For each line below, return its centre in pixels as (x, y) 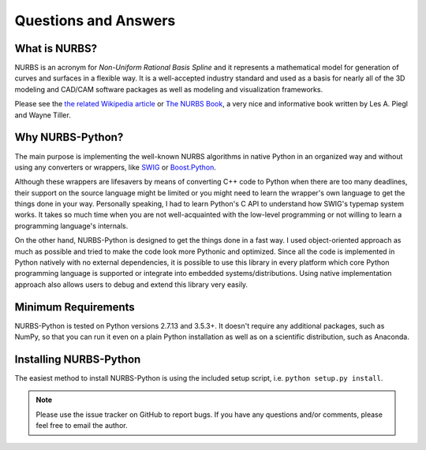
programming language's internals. (71, 225)
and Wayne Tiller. (43, 115)
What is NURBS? (56, 48)
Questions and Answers (95, 20)
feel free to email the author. (82, 426)
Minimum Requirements (75, 307)
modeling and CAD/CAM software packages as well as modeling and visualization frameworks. (169, 89)
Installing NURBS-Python (78, 359)
